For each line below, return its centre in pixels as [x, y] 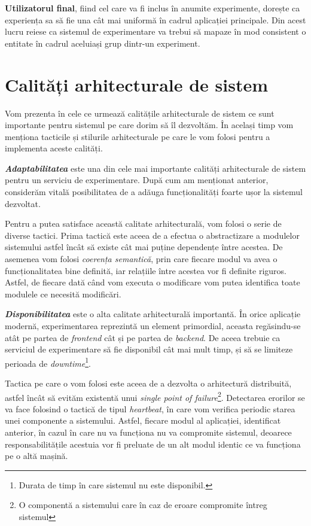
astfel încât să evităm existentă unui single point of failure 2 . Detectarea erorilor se [155, 396]
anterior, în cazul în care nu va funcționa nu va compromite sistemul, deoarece [148, 432]
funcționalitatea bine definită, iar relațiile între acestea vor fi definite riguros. [146, 270]
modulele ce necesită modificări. [63, 294]
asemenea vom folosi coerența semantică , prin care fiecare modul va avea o [141, 259]
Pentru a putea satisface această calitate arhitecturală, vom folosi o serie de [143, 224]
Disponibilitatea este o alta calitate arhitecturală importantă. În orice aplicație [153, 314]
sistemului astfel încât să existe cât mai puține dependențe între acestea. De [144, 247]
